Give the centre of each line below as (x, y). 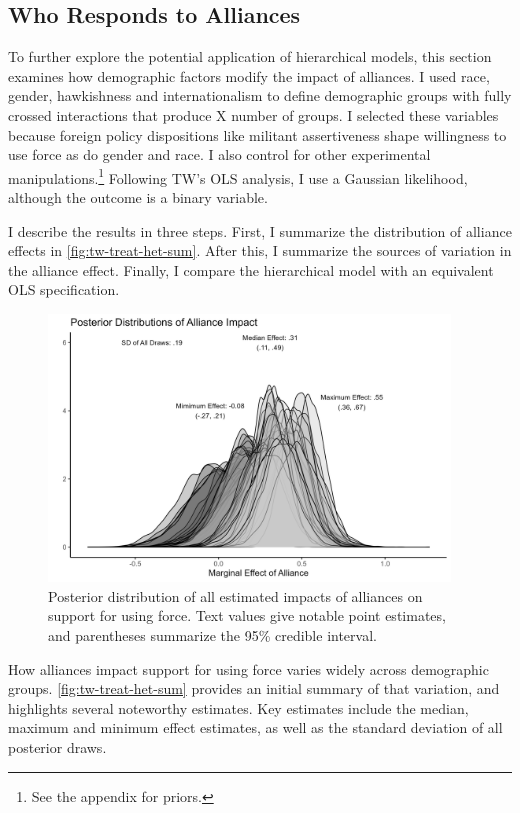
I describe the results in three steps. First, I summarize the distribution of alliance (260, 230)
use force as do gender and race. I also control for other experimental (219, 154)
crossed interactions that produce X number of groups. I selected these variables (253, 114)
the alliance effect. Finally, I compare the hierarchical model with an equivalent (251, 269)
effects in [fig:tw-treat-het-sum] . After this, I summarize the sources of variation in (260, 250)
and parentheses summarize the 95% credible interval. (212, 635)
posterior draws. (57, 747)
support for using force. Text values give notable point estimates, (247, 615)
